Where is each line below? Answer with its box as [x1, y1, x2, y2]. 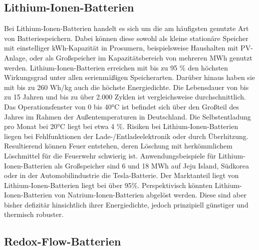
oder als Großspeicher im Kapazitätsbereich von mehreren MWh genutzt [29, 52, 252, 62]
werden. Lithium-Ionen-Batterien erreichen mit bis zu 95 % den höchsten [4, 62, 228, 72]
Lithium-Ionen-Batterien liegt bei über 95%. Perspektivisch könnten [4, 179, 213, 190]
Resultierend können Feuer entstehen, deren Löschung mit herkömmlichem [4, 140, 232, 151]
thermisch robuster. [4, 209, 64, 219]
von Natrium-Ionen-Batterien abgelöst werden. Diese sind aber [54, 189, 246, 200]
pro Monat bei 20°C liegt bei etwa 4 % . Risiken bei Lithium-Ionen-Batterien [4, 121, 238, 131]
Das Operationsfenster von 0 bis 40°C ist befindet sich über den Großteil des [4, 101, 239, 111]
